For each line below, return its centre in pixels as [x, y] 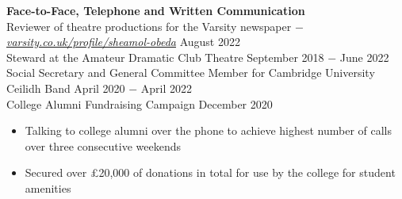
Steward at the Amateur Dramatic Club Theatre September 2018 [165, 57]
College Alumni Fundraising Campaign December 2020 [140, 103]
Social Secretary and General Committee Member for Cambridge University [191, 73]
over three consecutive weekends [103, 145]
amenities [48, 188]
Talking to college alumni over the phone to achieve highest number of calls [209, 130]
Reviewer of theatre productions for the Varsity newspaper [149, 26]
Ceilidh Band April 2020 [66, 88]
